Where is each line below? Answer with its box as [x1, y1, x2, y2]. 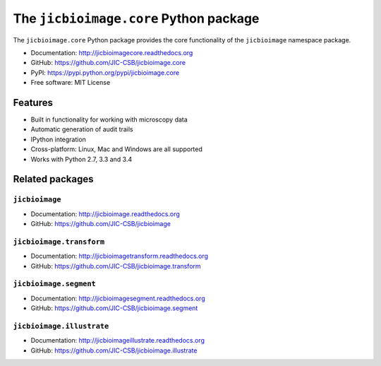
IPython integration [30, 135, 86, 143]
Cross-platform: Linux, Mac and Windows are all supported [30, 145, 202, 153]
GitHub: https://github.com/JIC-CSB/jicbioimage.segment [30, 304, 198, 312]
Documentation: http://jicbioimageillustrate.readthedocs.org [30, 336, 205, 345]
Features [13, 96, 53, 109]
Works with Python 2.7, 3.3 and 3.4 [30, 155, 133, 163]
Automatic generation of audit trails [30, 125, 133, 134]
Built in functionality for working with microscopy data [30, 115, 188, 124]
